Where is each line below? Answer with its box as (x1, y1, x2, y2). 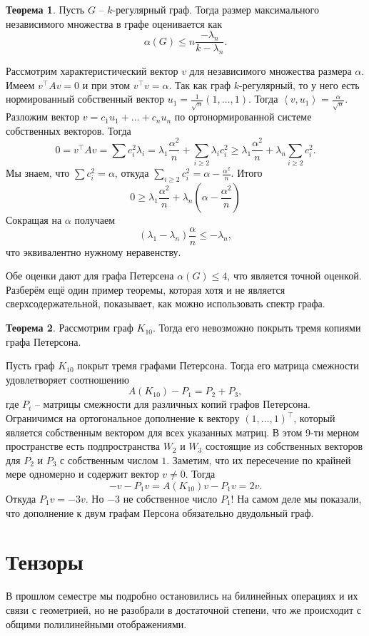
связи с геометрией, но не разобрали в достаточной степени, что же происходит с (6, 602, 361, 617)
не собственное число (123, 491, 218, 506)
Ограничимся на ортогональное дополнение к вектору (6, 411, 240, 426)
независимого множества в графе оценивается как (6, 16, 222, 31)
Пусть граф (6, 358, 55, 373)
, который (293, 411, 335, 426)
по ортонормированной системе (174, 109, 312, 124)
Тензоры (6, 547, 84, 576)
